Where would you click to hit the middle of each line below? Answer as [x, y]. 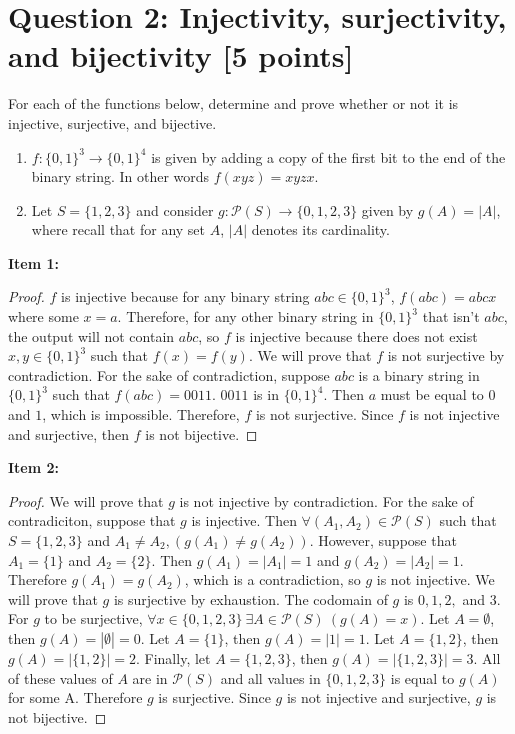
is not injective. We [435, 579]
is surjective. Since [214, 697]
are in [150, 677]
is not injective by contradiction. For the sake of [326, 500]
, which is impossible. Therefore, [141, 414]
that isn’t [451, 316]
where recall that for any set [118, 229]
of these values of [60, 677]
